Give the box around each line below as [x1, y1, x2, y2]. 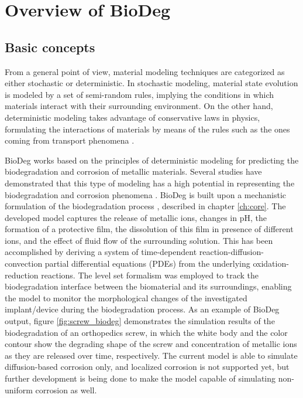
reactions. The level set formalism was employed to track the [41, 268, 259, 281]
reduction [5, 268, 39, 281]
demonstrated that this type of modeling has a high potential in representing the [5, 176, 295, 189]
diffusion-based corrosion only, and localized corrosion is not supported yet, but [5, 360, 290, 373]
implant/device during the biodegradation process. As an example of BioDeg [5, 303, 280, 315]
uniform [5, 383, 33, 396]
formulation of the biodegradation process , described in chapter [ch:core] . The [5, 200, 286, 212]
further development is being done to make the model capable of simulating [5, 372, 276, 385]
